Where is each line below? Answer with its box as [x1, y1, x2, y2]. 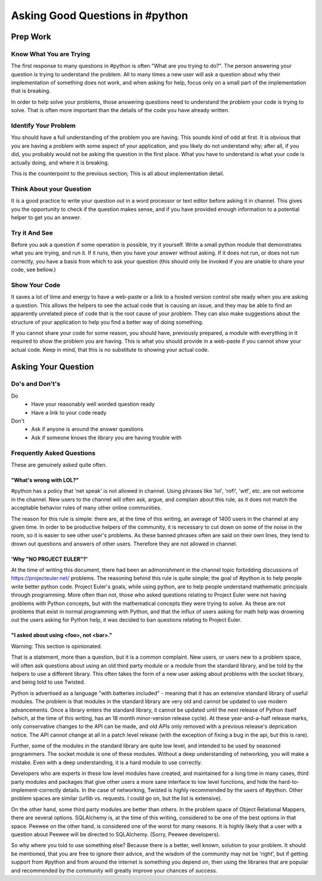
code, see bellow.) [11, 266, 56, 274]
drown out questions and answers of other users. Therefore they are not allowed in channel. [11, 540, 237, 547]
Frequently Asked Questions [11, 449, 95, 457]
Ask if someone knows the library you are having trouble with [31, 434, 182, 441]
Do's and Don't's [11, 380, 61, 388]
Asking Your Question [11, 361, 94, 372]
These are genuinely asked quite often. [11, 461, 107, 468]
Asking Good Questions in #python [11, 9, 188, 22]
